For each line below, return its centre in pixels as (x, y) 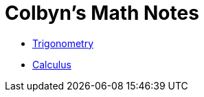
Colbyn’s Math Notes (102, 13)
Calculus (52, 64)
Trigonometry (63, 43)
